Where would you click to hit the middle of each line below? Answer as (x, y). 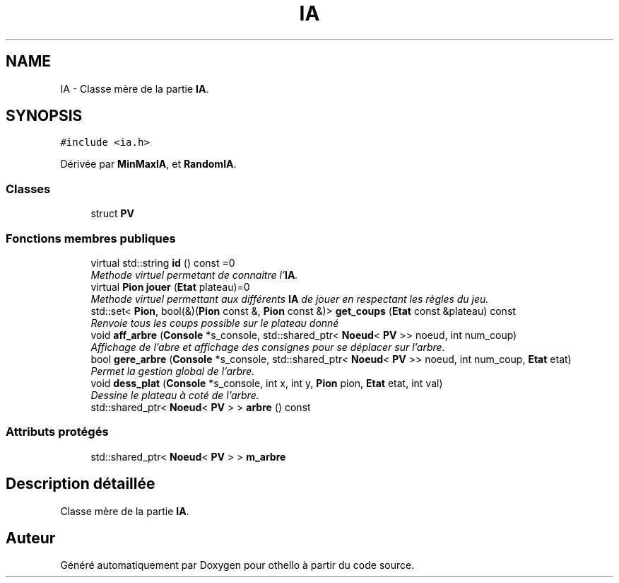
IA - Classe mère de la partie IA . (135, 88)
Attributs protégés (57, 432)
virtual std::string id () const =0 (163, 262)
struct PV (112, 214)
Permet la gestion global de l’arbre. (173, 371)
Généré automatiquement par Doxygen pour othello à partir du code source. (237, 565)
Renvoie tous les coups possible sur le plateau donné (215, 323)
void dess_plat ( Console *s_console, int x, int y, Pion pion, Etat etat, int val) (267, 383)
